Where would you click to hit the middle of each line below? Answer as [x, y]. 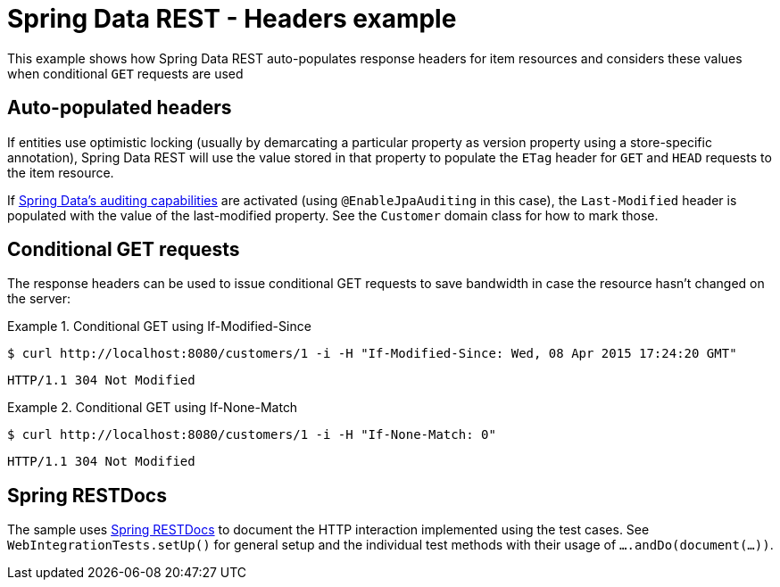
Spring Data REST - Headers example [232, 19]
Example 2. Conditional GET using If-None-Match [153, 408]
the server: [39, 299]
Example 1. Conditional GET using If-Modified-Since [159, 327]
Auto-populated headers [120, 108]
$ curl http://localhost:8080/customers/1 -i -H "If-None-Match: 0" [252, 435]
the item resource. [61, 172]
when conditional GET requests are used [125, 73]
